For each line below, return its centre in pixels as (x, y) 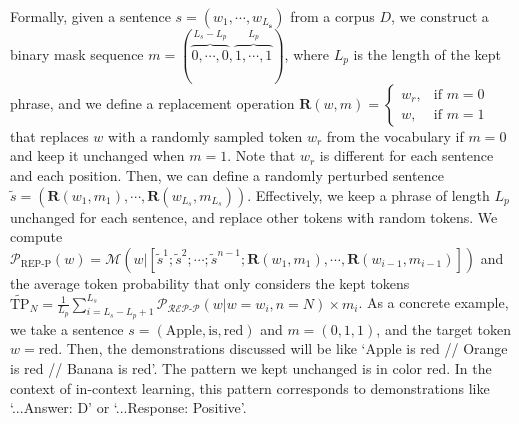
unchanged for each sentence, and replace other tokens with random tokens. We (254, 216)
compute (36, 236)
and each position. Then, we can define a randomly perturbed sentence (227, 174)
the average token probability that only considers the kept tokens (210, 282)
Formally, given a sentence (90, 16)
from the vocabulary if (395, 135)
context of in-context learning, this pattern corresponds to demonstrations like (250, 387)
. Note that (261, 155)
